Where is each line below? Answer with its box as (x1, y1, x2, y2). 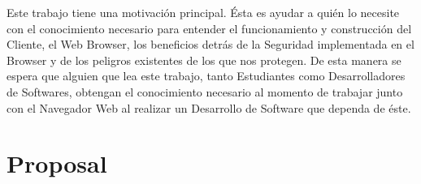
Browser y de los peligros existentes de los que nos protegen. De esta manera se (7, 51, 401, 68)
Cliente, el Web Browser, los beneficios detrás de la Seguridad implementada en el (7, 36, 414, 53)
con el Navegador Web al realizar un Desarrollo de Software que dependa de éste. (7, 99, 411, 116)
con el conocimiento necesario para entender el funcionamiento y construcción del (7, 19, 412, 36)
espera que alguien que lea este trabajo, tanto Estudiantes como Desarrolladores (7, 67, 406, 84)
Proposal (7, 147, 107, 180)
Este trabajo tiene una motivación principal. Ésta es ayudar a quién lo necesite (7, 4, 400, 20)
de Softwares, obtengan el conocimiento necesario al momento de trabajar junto (7, 83, 403, 100)
